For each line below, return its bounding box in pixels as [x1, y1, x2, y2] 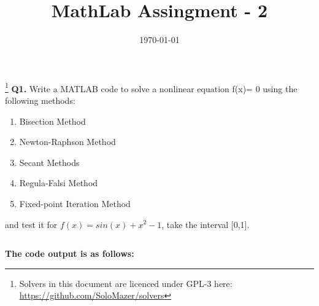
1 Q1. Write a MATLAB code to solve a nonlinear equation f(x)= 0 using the [5, 80, 298, 95]
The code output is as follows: [5, 247, 134, 260]
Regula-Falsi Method [19, 176, 98, 189]
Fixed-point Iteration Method [19, 197, 131, 210]
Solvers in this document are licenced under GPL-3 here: [19, 277, 233, 289]
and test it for [5, 218, 58, 230]
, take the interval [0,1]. [161, 218, 250, 230]
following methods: [5, 93, 75, 106]
